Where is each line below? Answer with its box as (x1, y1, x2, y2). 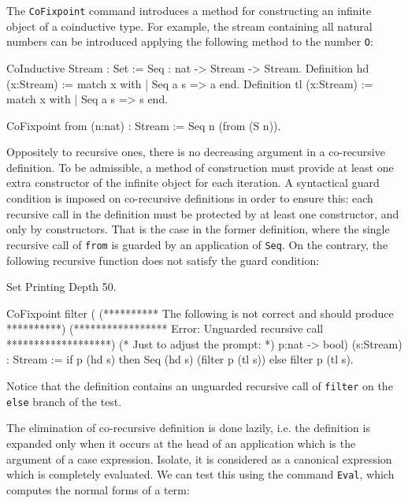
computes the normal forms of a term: (6, 481, 190, 497)
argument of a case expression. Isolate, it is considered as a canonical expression (6, 450, 392, 467)
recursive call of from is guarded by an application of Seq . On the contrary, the (6, 236, 388, 252)
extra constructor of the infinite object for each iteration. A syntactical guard (6, 174, 380, 191)
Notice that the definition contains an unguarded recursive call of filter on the (6, 378, 393, 394)
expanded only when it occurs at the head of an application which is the (6, 434, 356, 451)
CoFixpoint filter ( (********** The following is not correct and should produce (6, 304, 394, 321)
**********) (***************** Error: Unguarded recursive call (6, 320, 324, 337)
